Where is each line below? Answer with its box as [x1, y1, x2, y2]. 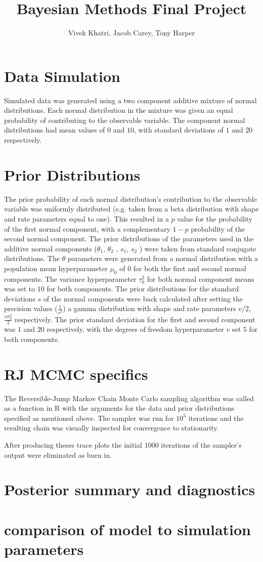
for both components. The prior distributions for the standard [47, 283, 239, 294]
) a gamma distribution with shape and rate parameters [63, 303, 236, 314]
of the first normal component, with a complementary [4, 223, 170, 234]
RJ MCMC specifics [4, 363, 148, 384]
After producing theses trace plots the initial [4, 440, 142, 450]
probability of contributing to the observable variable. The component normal [4, 114, 245, 125]
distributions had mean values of [4, 124, 105, 135]
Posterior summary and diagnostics [4, 479, 255, 500]
